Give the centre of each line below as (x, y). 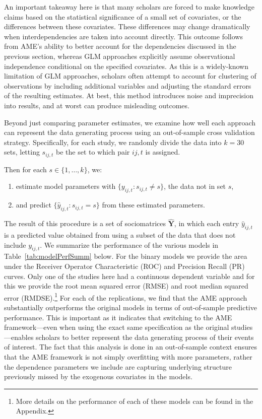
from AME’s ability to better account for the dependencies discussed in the (120, 46)
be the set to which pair (93, 152)
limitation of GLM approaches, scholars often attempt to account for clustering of (130, 76)
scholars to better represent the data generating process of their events (145, 337)
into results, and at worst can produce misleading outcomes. (97, 105)
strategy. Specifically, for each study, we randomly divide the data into (113, 142)
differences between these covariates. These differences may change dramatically (127, 26)
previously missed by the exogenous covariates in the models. (98, 376)
